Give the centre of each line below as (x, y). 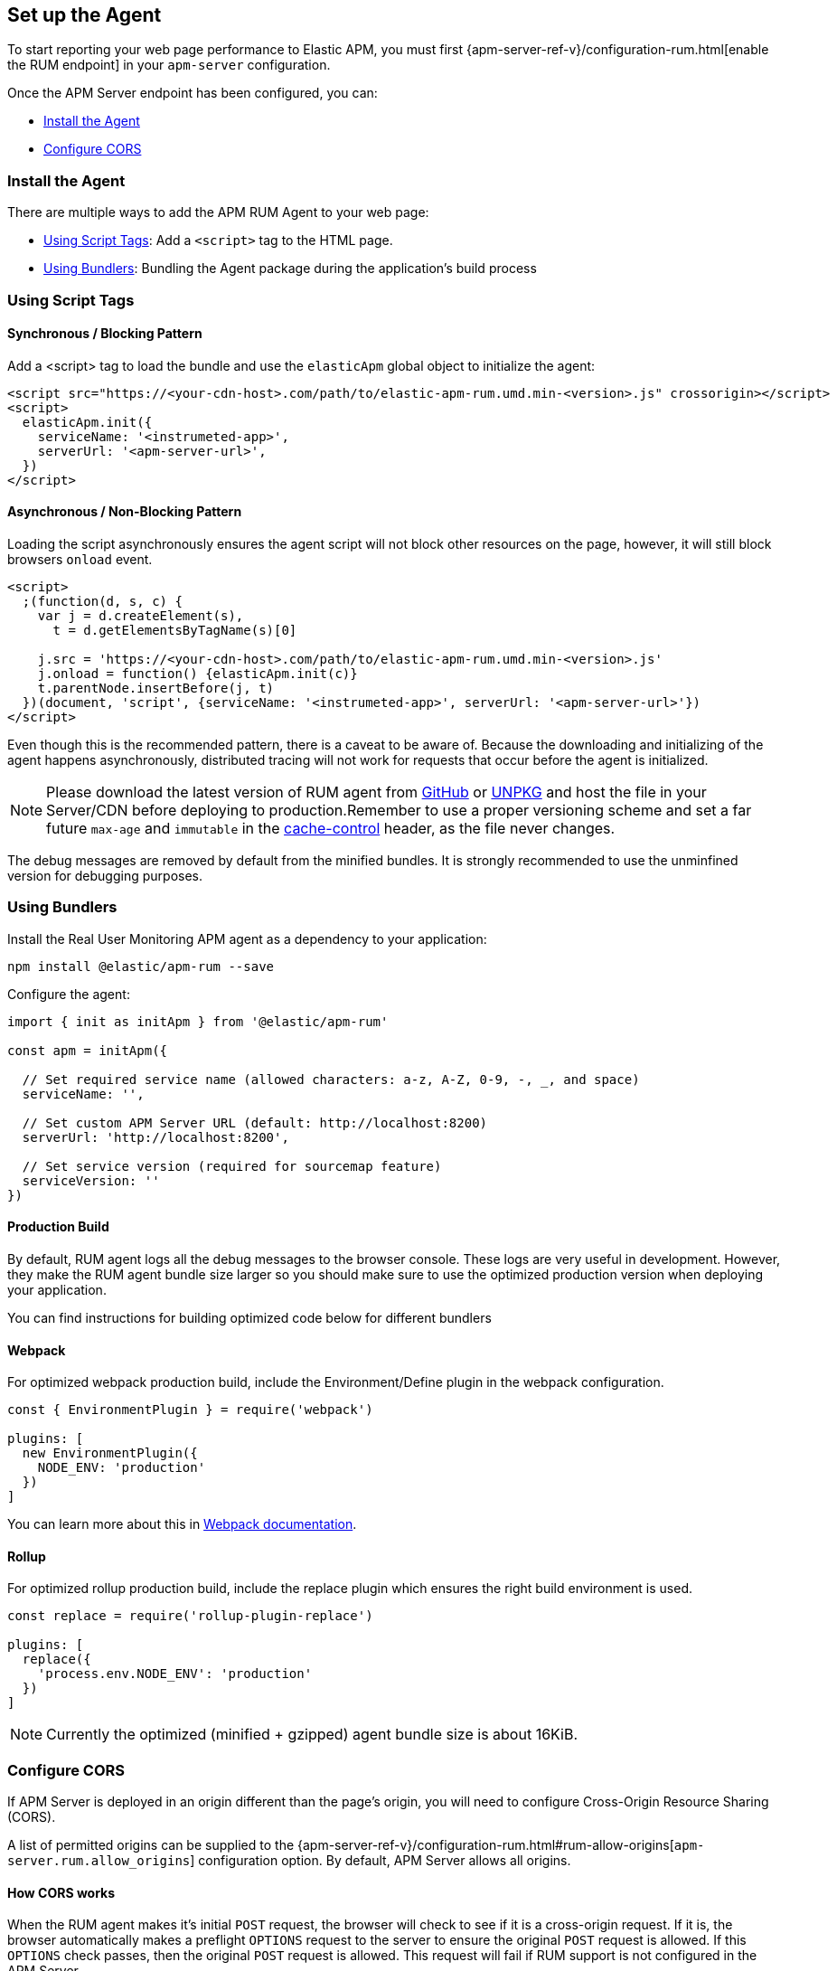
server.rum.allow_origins (99, 1861)
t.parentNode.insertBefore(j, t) (156, 688)
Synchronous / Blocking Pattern (105, 334)
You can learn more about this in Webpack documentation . (182, 1524)
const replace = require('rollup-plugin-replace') (190, 1616)
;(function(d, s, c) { (102, 601)
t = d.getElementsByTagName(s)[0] (175, 630)
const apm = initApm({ (88, 1050)
